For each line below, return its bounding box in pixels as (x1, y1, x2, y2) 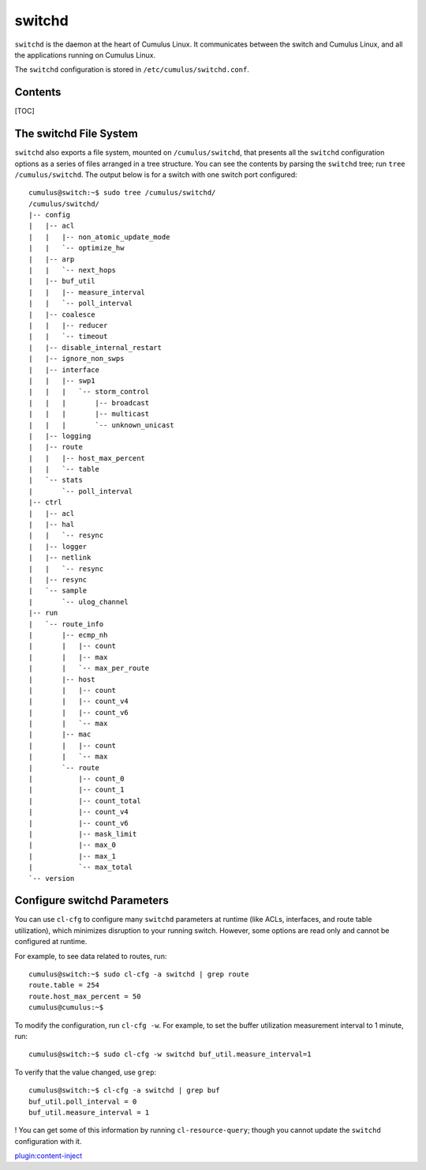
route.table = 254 (28, 980, 100, 990)
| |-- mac (28, 730, 92, 739)
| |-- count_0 (28, 774, 125, 784)
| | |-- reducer (28, 321, 108, 329)
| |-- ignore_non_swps (28, 354, 125, 363)
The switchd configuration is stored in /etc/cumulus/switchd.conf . (14, 65, 250, 74)
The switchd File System (14, 127, 138, 141)
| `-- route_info (28, 619, 104, 628)
